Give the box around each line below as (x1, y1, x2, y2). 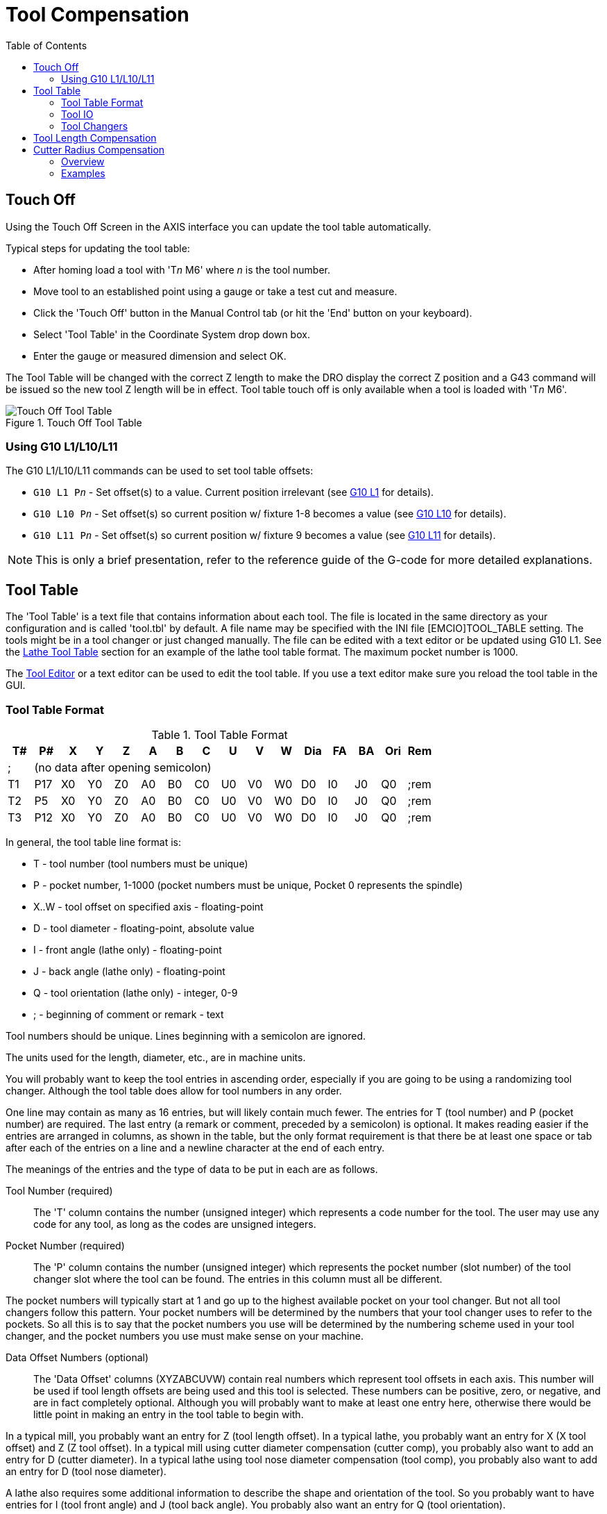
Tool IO (61, 108, 94, 120)
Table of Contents (6, 39, 87, 51)
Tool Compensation (6, 3, 189, 26)
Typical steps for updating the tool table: (6, 242, 190, 254)
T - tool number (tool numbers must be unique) (33, 857, 248, 870)
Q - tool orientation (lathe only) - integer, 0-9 (33, 986, 238, 999)
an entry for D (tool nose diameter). (6, 1465, 166, 1477)
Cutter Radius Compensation (33, 143, 165, 156)
